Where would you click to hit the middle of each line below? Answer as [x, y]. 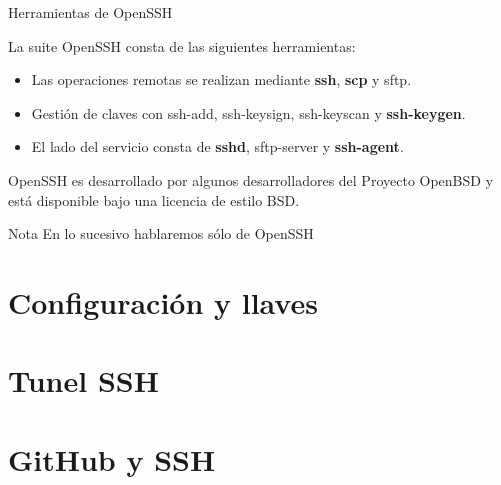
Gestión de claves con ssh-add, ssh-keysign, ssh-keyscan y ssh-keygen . [248, 112]
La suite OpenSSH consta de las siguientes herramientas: [182, 45]
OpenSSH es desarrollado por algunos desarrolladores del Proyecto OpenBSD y [251, 179]
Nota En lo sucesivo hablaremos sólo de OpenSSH [161, 233]
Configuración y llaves [163, 301]
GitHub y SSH [112, 458]
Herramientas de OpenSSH [90, 12]
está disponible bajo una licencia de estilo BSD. [154, 199]
